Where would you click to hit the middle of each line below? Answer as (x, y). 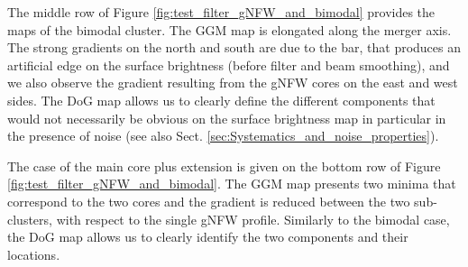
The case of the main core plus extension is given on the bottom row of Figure (224, 166)
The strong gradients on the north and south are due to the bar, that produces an (234, 47)
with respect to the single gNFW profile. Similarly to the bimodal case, (253, 219)
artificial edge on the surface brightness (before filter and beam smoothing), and (229, 64)
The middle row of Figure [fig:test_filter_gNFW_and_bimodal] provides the (221, 12)
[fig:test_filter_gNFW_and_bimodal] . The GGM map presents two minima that (232, 184)
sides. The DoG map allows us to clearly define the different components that (221, 100)
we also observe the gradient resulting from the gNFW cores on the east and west (233, 83)
